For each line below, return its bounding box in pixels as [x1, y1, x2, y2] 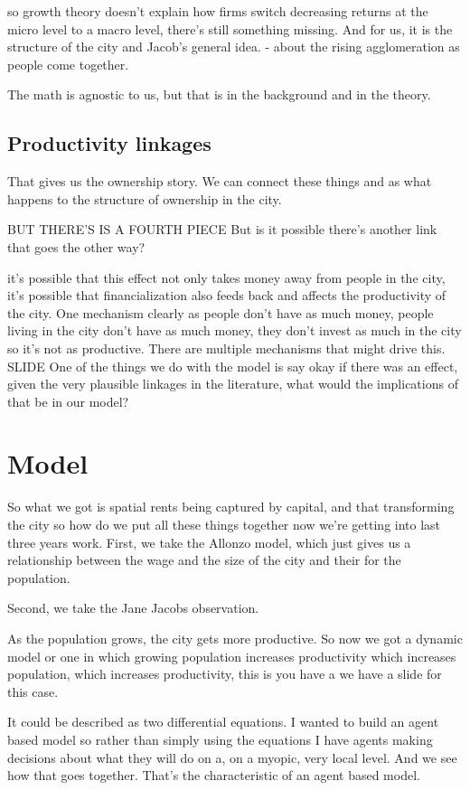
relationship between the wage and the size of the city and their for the [7, 550, 401, 569]
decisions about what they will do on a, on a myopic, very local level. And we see [7, 748, 457, 766]
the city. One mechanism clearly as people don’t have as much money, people [7, 303, 434, 322]
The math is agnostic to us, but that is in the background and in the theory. [7, 85, 431, 104]
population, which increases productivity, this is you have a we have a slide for [7, 664, 442, 683]
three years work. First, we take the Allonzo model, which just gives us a [7, 532, 411, 551]
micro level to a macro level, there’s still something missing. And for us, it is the [7, 19, 453, 38]
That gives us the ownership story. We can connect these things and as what [7, 172, 432, 191]
